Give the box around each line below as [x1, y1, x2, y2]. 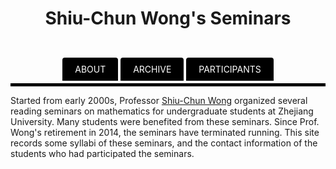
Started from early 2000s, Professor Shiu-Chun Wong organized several [10, 95, 308, 107]
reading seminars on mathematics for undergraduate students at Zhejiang [10, 105, 314, 117]
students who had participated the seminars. [10, 148, 195, 160]
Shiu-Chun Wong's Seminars [44, 7, 292, 30]
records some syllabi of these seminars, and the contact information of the [10, 137, 318, 149]
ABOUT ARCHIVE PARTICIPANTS [74, 63, 262, 76]
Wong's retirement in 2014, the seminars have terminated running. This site [10, 127, 320, 139]
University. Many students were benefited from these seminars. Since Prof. [10, 116, 320, 128]
